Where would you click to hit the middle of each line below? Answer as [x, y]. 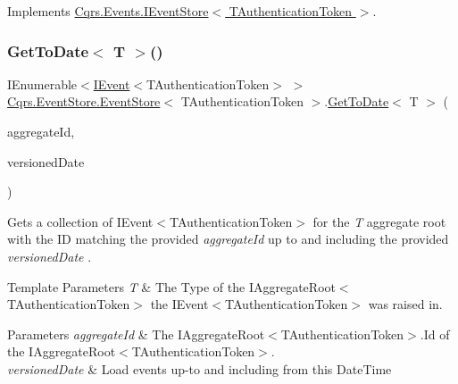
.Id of [435, 334]
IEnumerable [42, 83]
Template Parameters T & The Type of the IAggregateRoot [171, 286]
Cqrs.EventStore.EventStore [84, 101]
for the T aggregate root [379, 221]
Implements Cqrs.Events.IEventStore [108, 11]
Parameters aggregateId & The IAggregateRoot [136, 334]
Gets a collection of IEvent [80, 221]
